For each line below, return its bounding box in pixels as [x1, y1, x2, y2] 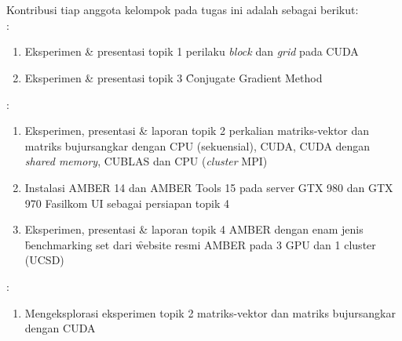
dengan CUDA [24, 320, 96, 336]
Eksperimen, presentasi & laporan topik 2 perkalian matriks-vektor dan [24, 122, 370, 139]
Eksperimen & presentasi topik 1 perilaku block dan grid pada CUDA [24, 43, 359, 60]
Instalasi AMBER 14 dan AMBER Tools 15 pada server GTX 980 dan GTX [24, 179, 393, 195]
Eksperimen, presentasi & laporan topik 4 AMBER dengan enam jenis [24, 221, 364, 238]
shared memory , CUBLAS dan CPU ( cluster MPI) [24, 153, 268, 169]
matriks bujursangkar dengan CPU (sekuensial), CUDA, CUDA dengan [24, 137, 371, 154]
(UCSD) [24, 252, 64, 268]
